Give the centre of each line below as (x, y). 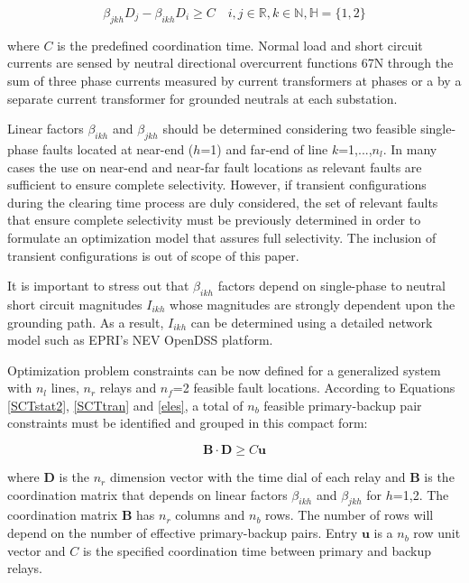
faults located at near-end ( (118, 148)
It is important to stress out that (98, 286)
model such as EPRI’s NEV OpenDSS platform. (140, 340)
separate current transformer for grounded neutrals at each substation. (202, 98)
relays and (128, 388)
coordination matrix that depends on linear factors (147, 494)
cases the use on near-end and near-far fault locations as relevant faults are (215, 167)
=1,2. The (421, 494)
